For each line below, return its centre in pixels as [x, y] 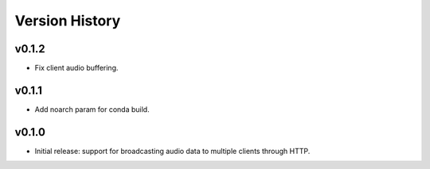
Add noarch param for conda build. [92, 109]
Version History [68, 21]
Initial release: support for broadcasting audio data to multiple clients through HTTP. [172, 151]
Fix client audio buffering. [76, 68]
